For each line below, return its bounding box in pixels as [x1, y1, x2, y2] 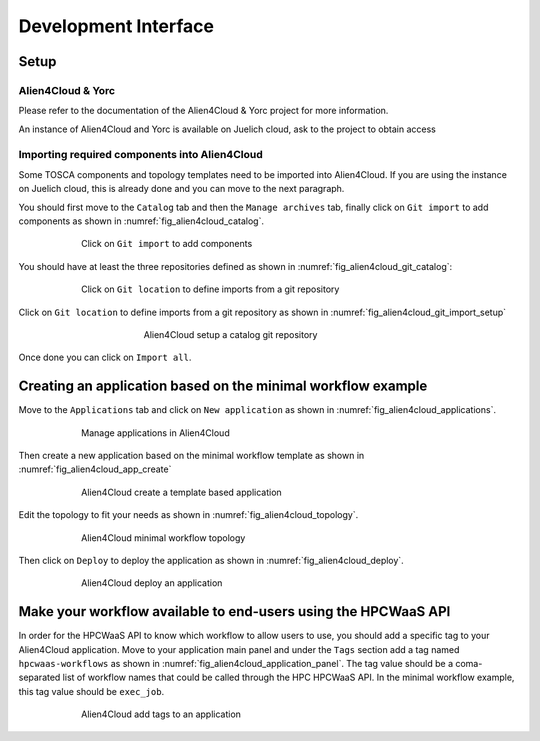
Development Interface [18, 15, 215, 37]
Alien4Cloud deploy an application [81, 577, 223, 589]
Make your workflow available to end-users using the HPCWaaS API [18, 603, 451, 620]
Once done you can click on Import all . [18, 351, 192, 364]
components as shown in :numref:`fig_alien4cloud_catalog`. [18, 215, 265, 227]
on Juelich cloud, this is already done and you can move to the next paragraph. [18, 183, 345, 195]
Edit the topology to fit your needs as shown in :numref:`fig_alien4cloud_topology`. [18, 509, 359, 521]
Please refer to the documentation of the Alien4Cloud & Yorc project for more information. [18, 105, 389, 117]
